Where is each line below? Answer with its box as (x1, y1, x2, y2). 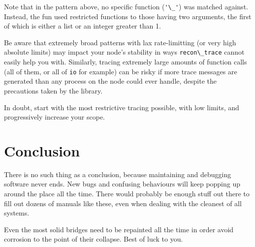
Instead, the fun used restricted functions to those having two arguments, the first (4, 11, 252, 21)
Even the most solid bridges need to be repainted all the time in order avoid (4, 224, 234, 234)
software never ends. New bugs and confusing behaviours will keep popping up (4, 179, 241, 189)
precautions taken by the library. (4, 85, 103, 95)
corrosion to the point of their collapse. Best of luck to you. (4, 234, 183, 244)
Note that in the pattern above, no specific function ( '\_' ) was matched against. (4, 1, 248, 11)
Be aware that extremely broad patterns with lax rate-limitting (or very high (4, 37, 236, 47)
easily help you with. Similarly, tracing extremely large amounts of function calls (4, 57, 247, 67)
